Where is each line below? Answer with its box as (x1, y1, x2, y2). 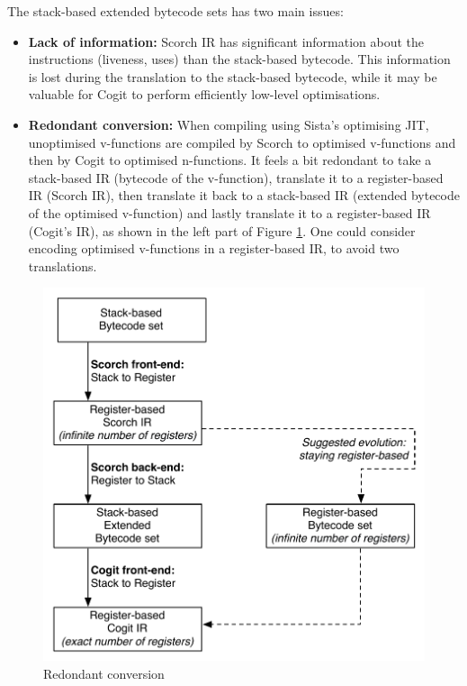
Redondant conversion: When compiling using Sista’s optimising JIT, (28, 114, 429, 133)
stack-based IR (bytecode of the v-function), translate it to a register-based (28, 168, 444, 187)
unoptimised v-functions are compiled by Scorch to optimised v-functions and (28, 133, 456, 151)
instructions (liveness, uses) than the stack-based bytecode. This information (28, 50, 451, 69)
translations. (28, 256, 97, 275)
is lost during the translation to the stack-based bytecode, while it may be (28, 67, 437, 86)
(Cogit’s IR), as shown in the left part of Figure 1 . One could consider (28, 221, 416, 240)
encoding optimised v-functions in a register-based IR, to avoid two (28, 239, 400, 258)
